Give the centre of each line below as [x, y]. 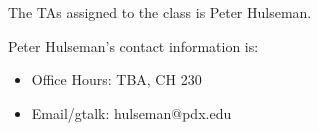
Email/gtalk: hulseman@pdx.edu [131, 112]
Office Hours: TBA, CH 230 [116, 79]
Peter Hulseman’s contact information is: [133, 45]
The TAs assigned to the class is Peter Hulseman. [160, 12]
